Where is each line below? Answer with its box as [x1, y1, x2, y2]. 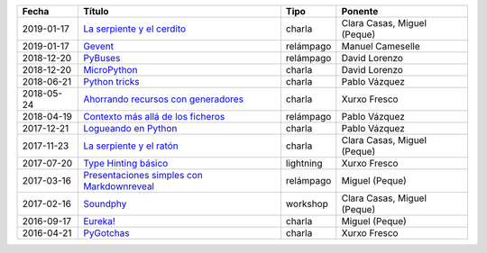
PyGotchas [82, 227, 130, 239]
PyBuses [82, 52, 121, 64]
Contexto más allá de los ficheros [82, 111, 225, 122]
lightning [285, 158, 324, 169]
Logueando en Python [82, 122, 178, 134]
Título [82, 5, 109, 17]
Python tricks [82, 76, 140, 87]
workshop [285, 198, 328, 210]
